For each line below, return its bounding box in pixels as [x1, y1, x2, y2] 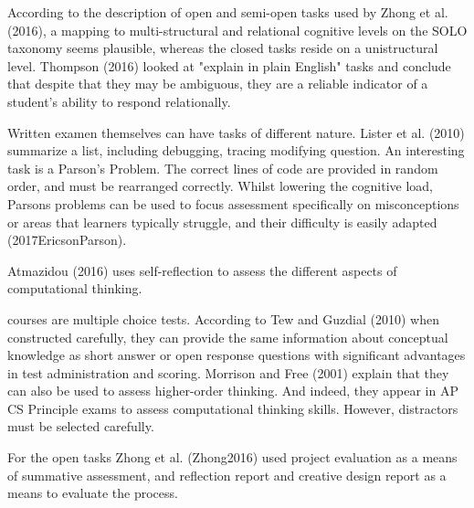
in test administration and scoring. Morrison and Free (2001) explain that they [7, 363, 449, 382]
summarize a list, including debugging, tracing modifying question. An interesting [7, 141, 465, 160]
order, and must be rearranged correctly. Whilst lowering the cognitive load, [7, 176, 433, 196]
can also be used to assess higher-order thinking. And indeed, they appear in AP [7, 381, 458, 400]
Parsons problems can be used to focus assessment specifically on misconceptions [7, 194, 459, 213]
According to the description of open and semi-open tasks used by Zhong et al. [7, 3, 448, 21]
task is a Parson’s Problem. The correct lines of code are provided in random [7, 158, 438, 177]
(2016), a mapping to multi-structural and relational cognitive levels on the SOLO [7, 20, 468, 39]
